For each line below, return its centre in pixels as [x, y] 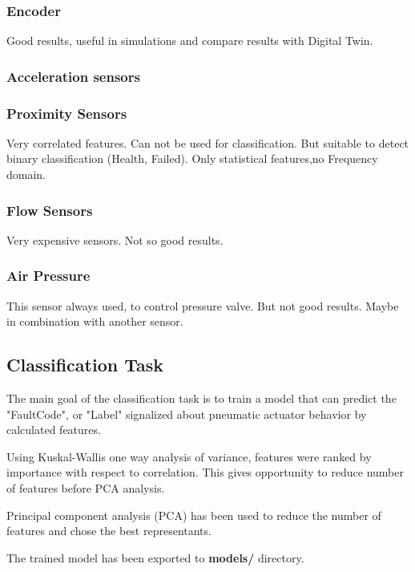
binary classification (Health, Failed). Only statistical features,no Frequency [192, 158]
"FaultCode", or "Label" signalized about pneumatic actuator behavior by [187, 414]
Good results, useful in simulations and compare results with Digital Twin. [190, 41]
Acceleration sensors [73, 76]
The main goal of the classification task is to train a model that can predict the [201, 398]
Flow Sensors [50, 210]
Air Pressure [48, 276]
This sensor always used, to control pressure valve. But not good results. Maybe [203, 305]
